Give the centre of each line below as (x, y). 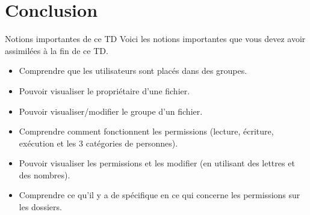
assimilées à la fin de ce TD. (57, 50)
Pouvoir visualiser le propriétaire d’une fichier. (104, 90)
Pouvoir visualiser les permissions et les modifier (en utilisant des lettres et (157, 163)
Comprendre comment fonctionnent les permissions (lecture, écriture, (146, 131)
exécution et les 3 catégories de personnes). (98, 143)
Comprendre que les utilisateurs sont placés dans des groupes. (133, 71)
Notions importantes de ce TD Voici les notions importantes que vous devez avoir (155, 39)
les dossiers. (40, 207)
